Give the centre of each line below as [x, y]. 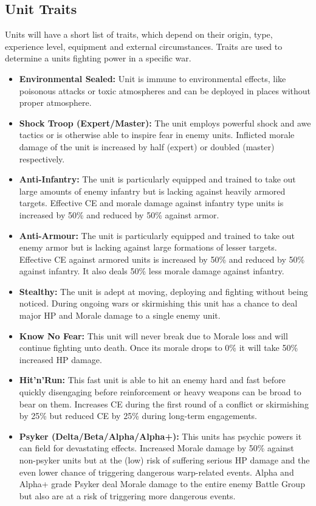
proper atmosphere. [55, 102]
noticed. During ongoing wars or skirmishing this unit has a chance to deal [158, 303]
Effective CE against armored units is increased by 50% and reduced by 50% [162, 259]
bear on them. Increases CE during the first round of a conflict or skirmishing [164, 404]
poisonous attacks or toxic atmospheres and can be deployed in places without [165, 90]
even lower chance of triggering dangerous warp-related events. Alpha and [156, 472]
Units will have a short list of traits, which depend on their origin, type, [139, 34]
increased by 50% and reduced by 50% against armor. [119, 214]
